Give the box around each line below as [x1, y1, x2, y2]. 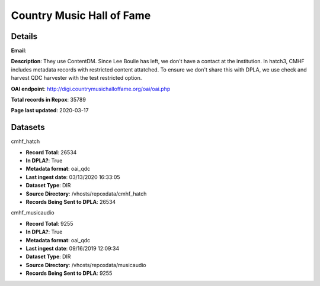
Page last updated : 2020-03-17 [11, 107, 89, 114]
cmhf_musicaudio [11, 209, 55, 216]
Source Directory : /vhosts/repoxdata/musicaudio [25, 261, 146, 268]
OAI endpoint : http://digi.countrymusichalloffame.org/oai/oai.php [11, 85, 171, 92]
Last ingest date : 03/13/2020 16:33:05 [25, 173, 121, 180]
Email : [11, 47, 27, 54]
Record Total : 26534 [25, 148, 77, 156]
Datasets [11, 122, 45, 132]
